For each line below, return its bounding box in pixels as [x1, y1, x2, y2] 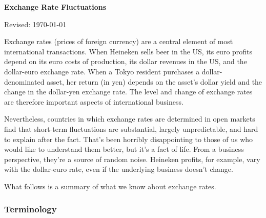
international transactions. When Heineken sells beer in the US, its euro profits [4, 46, 253, 56]
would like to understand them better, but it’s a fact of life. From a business [4, 144, 244, 154]
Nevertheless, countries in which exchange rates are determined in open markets [4, 113, 255, 124]
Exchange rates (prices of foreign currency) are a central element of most [4, 36, 233, 47]
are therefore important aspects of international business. [4, 96, 183, 107]
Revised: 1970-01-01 [4, 18, 67, 29]
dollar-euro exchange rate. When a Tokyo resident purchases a [4, 66, 200, 76]
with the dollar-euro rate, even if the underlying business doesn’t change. [4, 164, 233, 174]
